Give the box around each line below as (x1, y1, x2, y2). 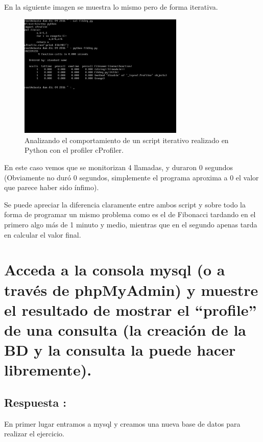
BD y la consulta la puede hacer (4, 339, 236, 360)
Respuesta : (4, 394, 67, 410)
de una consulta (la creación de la (4, 319, 246, 340)
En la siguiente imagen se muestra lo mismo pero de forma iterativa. (4, 2, 218, 12)
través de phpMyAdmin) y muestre (4, 279, 258, 300)
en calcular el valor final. (4, 229, 81, 240)
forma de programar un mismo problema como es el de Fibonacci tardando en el (4, 209, 256, 220)
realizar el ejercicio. (4, 428, 64, 439)
